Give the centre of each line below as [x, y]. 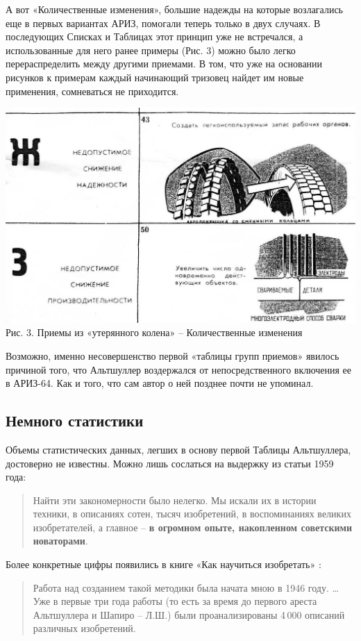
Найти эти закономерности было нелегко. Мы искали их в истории [175, 500]
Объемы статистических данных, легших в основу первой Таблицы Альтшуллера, [178, 449]
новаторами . [60, 541]
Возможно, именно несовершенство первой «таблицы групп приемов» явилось [173, 355]
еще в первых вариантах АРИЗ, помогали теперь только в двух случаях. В [163, 23]
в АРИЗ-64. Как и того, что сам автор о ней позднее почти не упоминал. [160, 383]
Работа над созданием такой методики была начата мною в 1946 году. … [186, 587]
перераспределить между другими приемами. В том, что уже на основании [164, 64]
